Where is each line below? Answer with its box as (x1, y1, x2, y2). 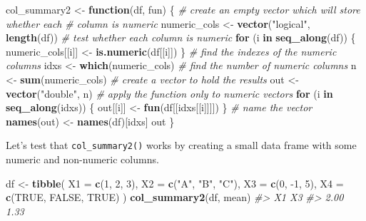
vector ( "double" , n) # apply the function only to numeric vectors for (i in (6, 86, 333, 101)
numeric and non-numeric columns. (6, 152, 159, 166)
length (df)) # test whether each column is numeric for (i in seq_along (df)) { (6, 30, 356, 45)
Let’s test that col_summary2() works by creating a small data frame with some (6, 138, 357, 153)
